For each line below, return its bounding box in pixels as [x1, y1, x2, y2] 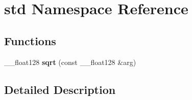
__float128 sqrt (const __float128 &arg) [4, 56, 136, 67]
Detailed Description [4, 81, 116, 97]
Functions [4, 32, 56, 48]
